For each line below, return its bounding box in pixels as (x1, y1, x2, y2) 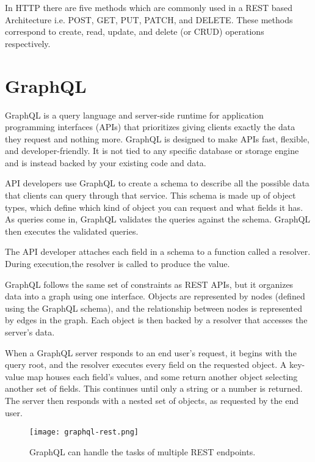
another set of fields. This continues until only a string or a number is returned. (5, 382, 303, 395)
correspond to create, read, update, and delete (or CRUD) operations (5, 25, 264, 38)
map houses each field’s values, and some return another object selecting (27, 370, 298, 383)
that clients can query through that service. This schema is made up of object (5, 189, 296, 202)
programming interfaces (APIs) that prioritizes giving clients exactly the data (5, 120, 295, 133)
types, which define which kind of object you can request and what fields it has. (5, 200, 303, 213)
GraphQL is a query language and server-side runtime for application (5, 108, 264, 121)
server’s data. (5, 326, 55, 338)
